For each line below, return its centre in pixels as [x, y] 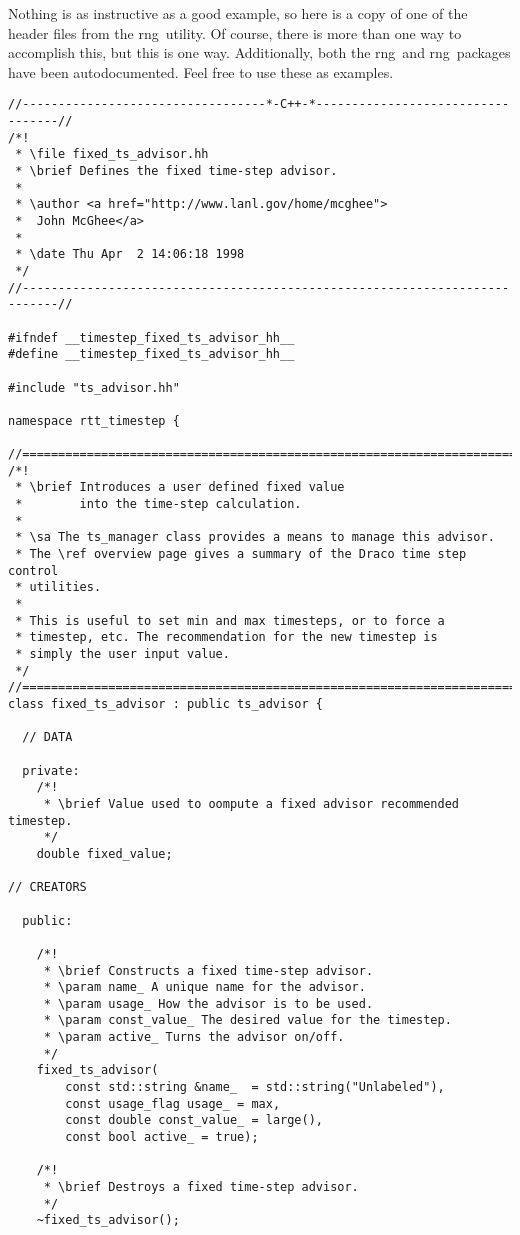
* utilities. [58, 587]
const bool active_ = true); [162, 1137]
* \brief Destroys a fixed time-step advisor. [201, 1187]
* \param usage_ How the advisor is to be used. [208, 1003]
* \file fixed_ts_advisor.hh [112, 154]
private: [51, 770]
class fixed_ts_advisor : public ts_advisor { [165, 704]
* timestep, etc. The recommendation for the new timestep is [226, 637]
